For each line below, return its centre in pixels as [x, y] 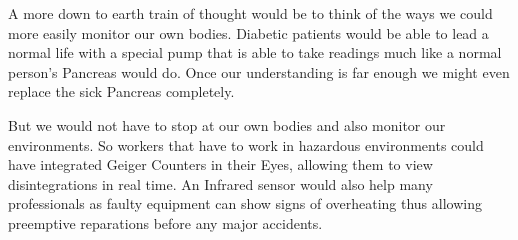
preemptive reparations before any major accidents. [165, 222]
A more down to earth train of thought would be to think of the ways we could [250, 13]
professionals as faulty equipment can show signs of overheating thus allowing [245, 203]
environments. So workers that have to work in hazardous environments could [246, 144]
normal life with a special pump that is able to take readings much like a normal [255, 52]
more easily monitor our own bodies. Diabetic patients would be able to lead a [248, 32]
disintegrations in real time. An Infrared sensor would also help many [220, 183]
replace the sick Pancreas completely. [121, 91]
